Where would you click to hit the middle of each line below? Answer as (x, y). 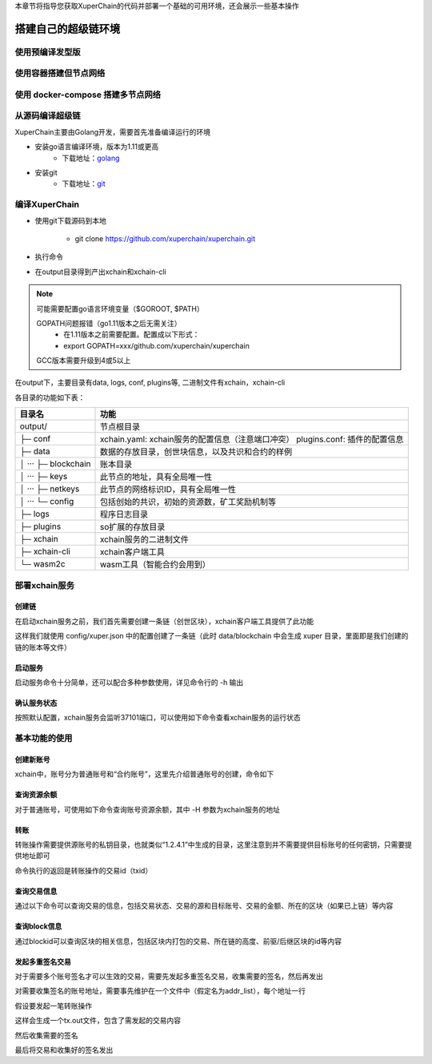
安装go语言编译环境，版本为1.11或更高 (97, 147)
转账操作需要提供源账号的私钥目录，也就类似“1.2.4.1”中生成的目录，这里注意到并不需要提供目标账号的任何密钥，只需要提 (213, 844)
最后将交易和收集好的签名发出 (64, 1050)
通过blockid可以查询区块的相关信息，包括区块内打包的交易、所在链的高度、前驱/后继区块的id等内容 (178, 941)
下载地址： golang (91, 158)
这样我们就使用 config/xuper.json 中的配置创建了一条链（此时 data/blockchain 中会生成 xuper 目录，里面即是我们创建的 (212, 636)
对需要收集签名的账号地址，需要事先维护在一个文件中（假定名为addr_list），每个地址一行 (160, 991)
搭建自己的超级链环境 (67, 28)
